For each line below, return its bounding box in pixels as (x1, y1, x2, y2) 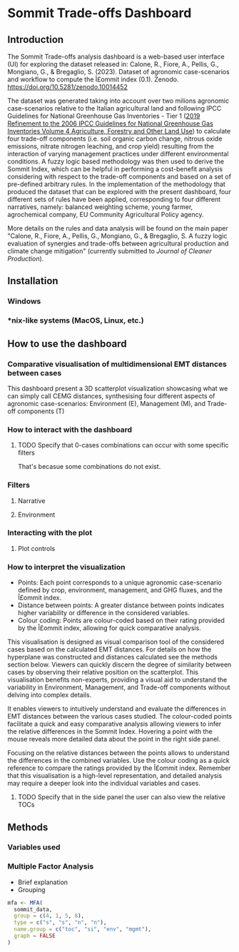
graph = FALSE (14, 933, 56, 940)
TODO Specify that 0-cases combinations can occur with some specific (17, 441, 230, 450)
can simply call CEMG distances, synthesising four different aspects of (7, 391, 215, 400)
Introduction (7, 34, 64, 46)
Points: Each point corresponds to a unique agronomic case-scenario (17, 578, 223, 587)
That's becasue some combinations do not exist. (17, 462, 161, 471)
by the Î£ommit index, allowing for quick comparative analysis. (17, 624, 201, 632)
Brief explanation (17, 878, 68, 886)
